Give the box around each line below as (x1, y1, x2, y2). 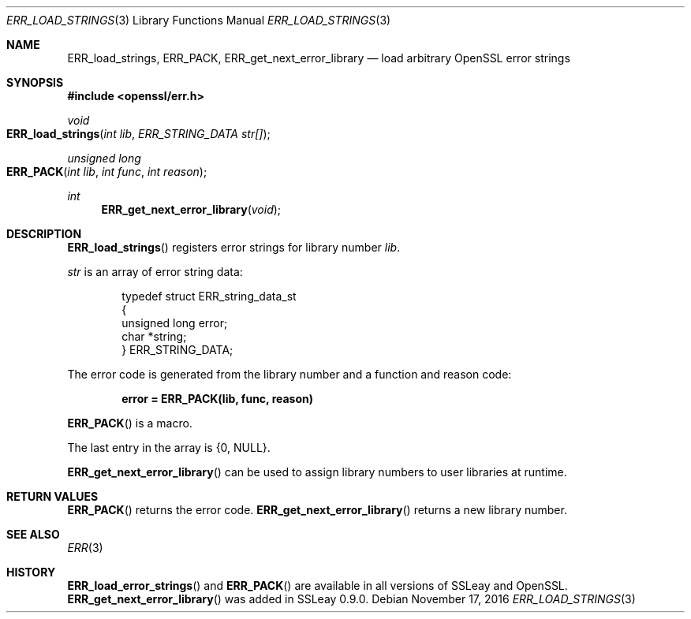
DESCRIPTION (6, 227, 82, 241)
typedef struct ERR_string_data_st (121, 289, 297, 303)
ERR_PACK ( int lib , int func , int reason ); (6, 165, 207, 178)
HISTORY (6, 565, 56, 579)
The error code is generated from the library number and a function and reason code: (67, 367, 512, 381)
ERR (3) (67, 541, 103, 554)
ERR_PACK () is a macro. (67, 416, 192, 430)
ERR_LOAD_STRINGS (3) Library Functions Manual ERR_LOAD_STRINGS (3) (6, 13, 391, 27)
